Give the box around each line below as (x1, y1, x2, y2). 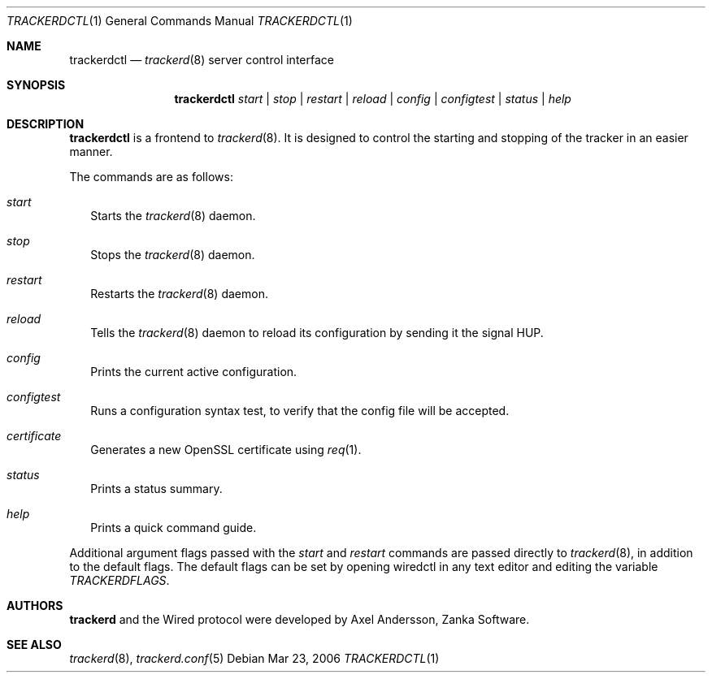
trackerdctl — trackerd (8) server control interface (69, 53, 334, 67)
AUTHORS (7, 599, 63, 612)
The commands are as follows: (69, 170, 233, 184)
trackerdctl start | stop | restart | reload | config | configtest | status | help (174, 92, 571, 106)
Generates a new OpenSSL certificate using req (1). (90, 443, 362, 456)
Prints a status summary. (90, 482, 223, 495)
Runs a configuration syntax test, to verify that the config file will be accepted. (90, 404, 510, 417)
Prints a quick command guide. (90, 521, 257, 534)
